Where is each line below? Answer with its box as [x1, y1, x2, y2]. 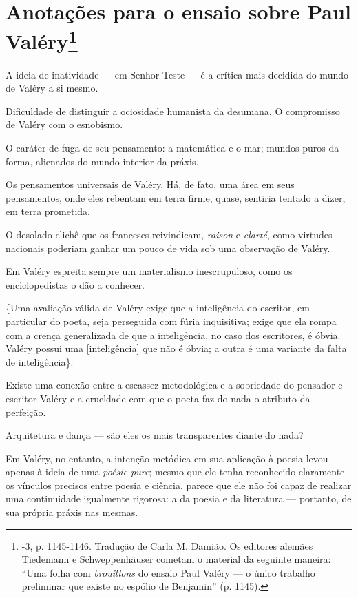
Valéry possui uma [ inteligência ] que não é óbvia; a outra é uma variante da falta [6, 341, 347, 355]
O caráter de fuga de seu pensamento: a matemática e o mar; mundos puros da [6, 141, 339, 155]
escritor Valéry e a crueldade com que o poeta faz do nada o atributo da [6, 391, 310, 405]
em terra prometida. [6, 204, 91, 218]
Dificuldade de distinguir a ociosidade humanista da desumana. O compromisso [6, 103, 340, 118]
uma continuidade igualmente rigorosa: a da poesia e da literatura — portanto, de [6, 491, 352, 506]
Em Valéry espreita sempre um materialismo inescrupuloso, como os [6, 264, 293, 278]
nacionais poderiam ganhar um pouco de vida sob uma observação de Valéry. [6, 240, 330, 255]
